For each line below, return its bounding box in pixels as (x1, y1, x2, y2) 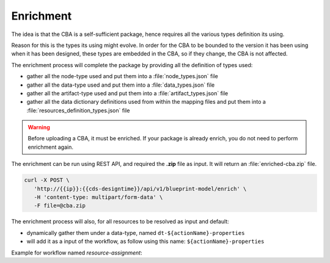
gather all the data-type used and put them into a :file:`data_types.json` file (26, 81, 215, 88)
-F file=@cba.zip (34, 202, 86, 209)
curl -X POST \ (24, 177, 70, 184)
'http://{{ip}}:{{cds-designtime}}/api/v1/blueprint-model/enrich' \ (34, 185, 247, 192)
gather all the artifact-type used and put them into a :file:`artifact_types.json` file (26, 89, 229, 97)
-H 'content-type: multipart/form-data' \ (34, 194, 163, 201)
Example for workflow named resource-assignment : (11, 249, 143, 256)
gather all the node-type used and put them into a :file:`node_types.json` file (26, 73, 218, 80)
